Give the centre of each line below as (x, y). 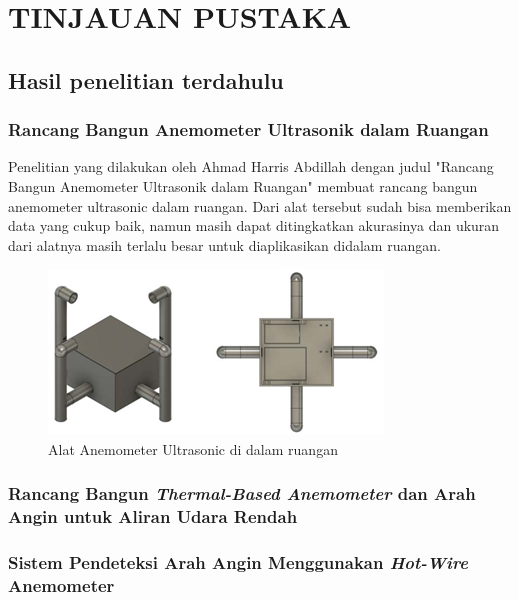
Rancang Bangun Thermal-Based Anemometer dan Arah (242, 493)
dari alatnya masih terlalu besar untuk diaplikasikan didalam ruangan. (224, 244)
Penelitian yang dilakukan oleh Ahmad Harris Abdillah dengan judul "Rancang (251, 166)
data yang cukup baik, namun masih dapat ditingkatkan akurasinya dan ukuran (254, 225)
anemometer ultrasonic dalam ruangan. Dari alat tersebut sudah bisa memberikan (260, 205)
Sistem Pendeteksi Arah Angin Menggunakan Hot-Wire (238, 562)
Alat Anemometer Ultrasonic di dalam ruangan (193, 448)
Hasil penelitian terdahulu (146, 79)
